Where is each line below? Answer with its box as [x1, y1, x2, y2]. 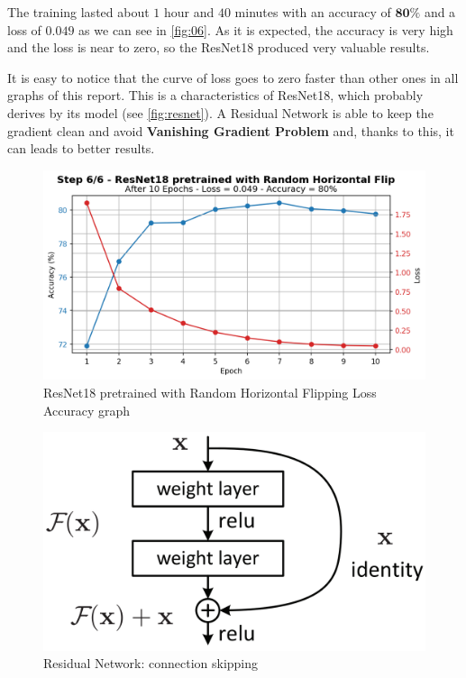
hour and [163, 3, 215, 21]
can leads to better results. [7, 139, 155, 158]
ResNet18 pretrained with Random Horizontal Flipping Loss [43, 383, 377, 402]
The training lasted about [7, 3, 150, 21]
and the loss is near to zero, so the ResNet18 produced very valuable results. [7, 38, 430, 57]
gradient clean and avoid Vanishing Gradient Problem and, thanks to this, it [7, 121, 454, 140]
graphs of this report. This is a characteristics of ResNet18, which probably [7, 86, 424, 105]
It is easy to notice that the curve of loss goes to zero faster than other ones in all [7, 68, 459, 87]
